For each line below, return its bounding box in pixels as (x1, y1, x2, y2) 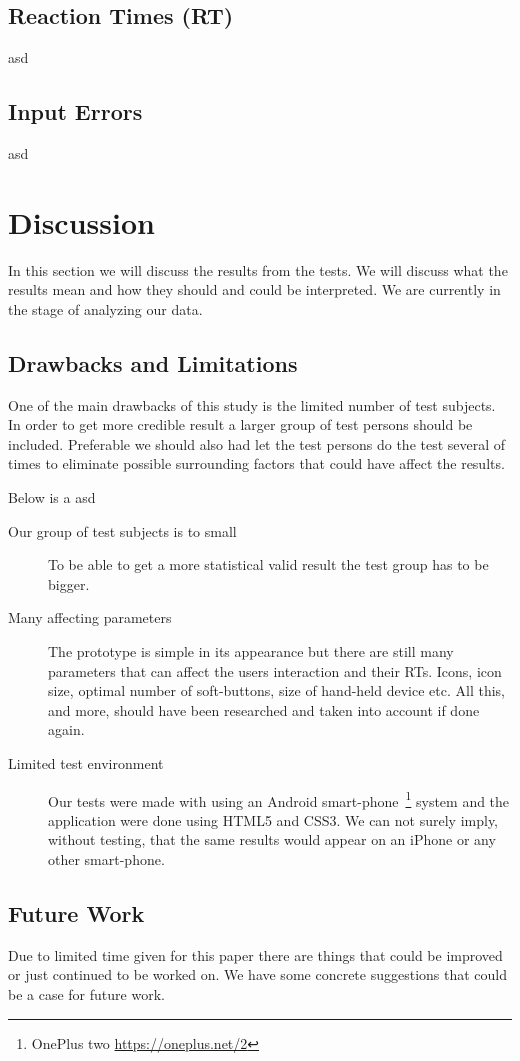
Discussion (8, 201, 155, 242)
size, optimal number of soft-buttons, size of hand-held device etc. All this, (48, 680, 505, 701)
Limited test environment (8, 753, 164, 774)
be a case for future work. (8, 984, 165, 1005)
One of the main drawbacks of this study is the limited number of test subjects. (8, 394, 496, 415)
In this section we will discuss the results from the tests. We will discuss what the (8, 259, 508, 280)
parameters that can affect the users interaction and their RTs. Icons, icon (48, 660, 502, 681)
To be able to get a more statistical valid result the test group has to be (48, 554, 489, 575)
